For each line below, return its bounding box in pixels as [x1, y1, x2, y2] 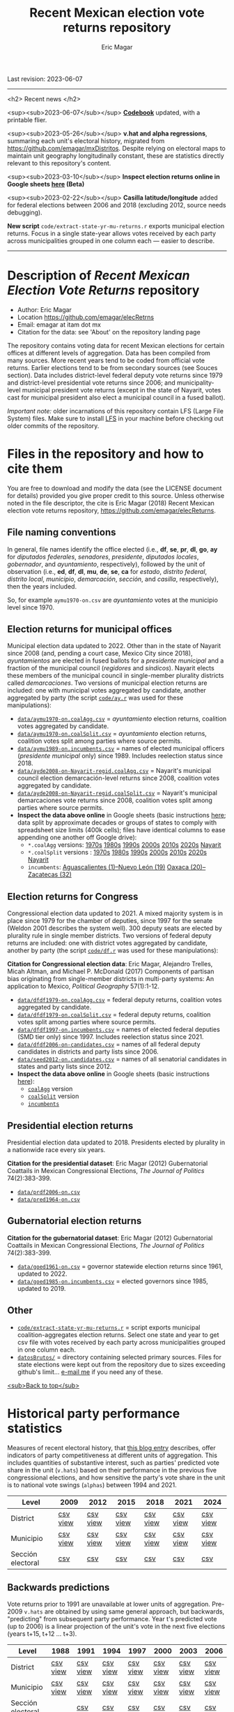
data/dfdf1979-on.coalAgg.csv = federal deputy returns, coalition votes [17, 996, 222, 1004]
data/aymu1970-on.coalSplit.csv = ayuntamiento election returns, [17, 730, 207, 738]
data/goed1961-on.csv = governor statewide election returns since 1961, [17, 1262, 224, 1270]
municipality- [176, 378, 214, 387]
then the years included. [7, 582, 77, 591]
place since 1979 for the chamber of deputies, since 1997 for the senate [7, 917, 213, 925]
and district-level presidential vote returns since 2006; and [7, 378, 175, 387]
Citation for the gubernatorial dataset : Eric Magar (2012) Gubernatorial [7, 1234, 213, 1242]
